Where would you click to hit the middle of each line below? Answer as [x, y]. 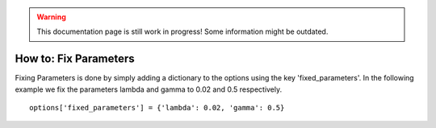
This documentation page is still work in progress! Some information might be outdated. [182, 31]
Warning [51, 17]
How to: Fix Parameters [75, 59]
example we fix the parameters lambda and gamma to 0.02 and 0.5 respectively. [149, 89]
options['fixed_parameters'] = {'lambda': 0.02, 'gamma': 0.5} [157, 108]
